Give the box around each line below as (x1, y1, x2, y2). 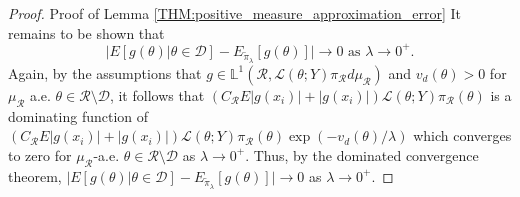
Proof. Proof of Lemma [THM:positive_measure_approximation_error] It (8, 3, 462, 23)
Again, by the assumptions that (8, 62, 202, 83)
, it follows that (109, 84, 205, 105)
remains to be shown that (8, 22, 165, 43)
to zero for (8, 144, 72, 165)
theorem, (8, 165, 62, 186)
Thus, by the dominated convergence (253, 144, 479, 165)
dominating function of (8, 105, 149, 126)
